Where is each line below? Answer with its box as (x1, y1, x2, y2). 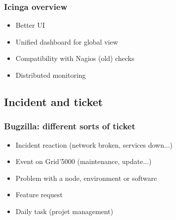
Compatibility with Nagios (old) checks (15, 53, 134, 63)
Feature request (15, 189, 63, 200)
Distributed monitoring (15, 70, 86, 80)
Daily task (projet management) (15, 206, 113, 216)
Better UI (15, 20, 45, 30)
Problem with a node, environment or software (15, 172, 157, 183)
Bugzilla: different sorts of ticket (4, 120, 135, 132)
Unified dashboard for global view (15, 36, 118, 47)
